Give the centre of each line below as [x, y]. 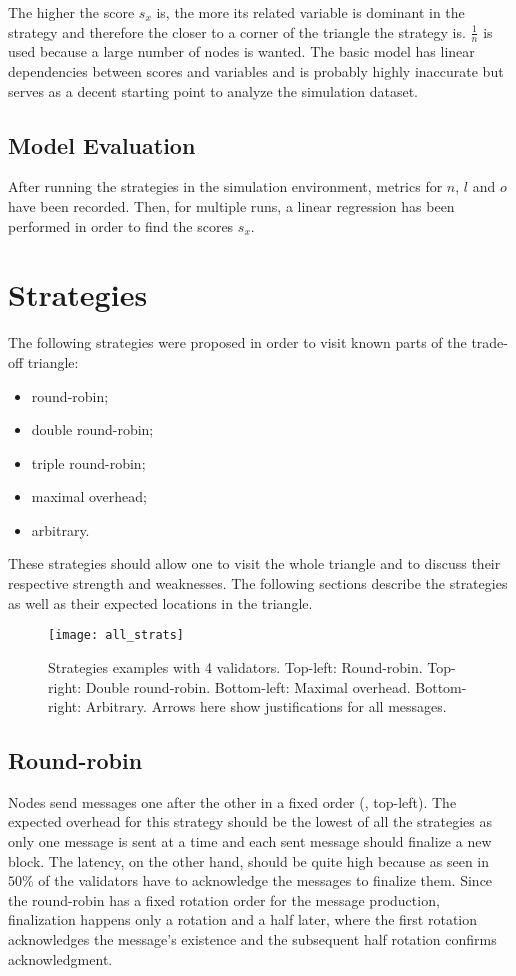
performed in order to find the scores [121, 225]
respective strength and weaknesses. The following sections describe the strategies [258, 583]
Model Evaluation [102, 144]
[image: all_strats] [116, 635]
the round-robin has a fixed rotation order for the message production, [224, 899]
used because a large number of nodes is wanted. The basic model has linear [241, 51]
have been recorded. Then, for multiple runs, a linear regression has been [231, 206]
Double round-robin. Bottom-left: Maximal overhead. [248, 686]
